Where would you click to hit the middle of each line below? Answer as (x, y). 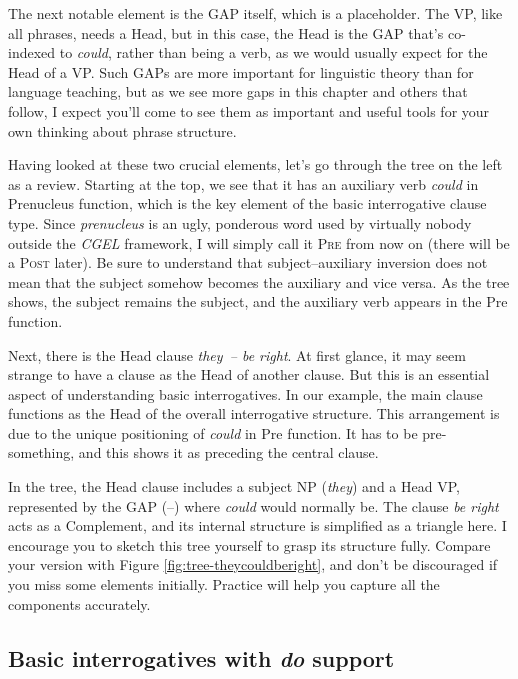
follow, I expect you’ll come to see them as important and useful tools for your (249, 110)
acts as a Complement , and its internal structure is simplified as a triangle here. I (257, 525)
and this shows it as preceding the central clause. (228, 452)
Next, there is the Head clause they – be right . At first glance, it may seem (237, 354)
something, (41, 452)
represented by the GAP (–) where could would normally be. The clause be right (253, 505)
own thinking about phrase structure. (122, 130)
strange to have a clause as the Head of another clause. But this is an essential (249, 374)
